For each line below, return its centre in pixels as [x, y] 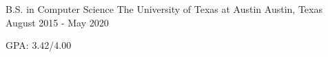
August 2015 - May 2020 [57, 22]
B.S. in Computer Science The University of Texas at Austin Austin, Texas [164, 9]
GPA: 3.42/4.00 [39, 45]
